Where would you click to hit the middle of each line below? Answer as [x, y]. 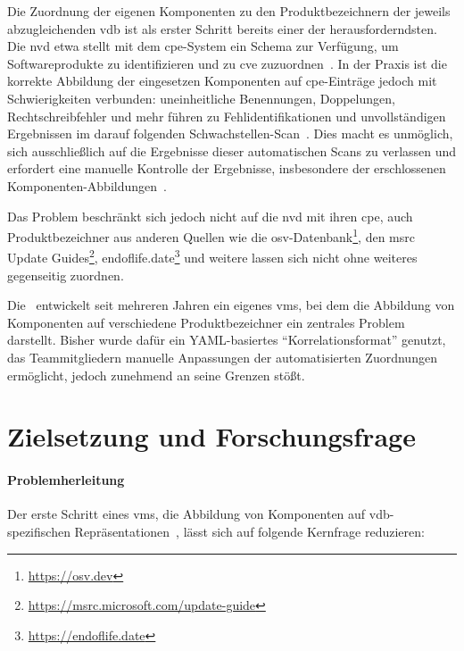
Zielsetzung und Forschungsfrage [211, 436]
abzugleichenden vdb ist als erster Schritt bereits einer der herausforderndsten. [222, 28]
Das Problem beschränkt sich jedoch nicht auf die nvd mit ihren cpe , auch [210, 216]
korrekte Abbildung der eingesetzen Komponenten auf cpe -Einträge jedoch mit [222, 81]
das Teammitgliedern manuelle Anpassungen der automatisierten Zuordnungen [222, 357]
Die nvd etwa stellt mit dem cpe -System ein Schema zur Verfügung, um [203, 46]
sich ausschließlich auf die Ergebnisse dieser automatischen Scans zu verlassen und [232, 150]
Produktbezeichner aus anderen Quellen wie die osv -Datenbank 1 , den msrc [211, 235]
